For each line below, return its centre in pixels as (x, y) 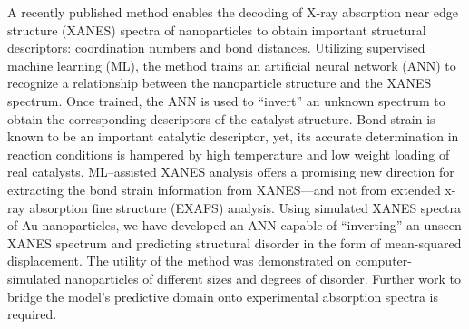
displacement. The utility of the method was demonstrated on (180, 261)
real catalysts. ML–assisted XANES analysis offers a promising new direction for (231, 172)
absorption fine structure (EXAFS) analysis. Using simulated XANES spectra (245, 207)
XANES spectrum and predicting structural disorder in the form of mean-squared (234, 242)
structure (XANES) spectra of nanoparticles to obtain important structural (217, 29)
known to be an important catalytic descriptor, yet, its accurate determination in (233, 136)
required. (32, 314)
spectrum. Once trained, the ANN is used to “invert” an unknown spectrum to (226, 100)
